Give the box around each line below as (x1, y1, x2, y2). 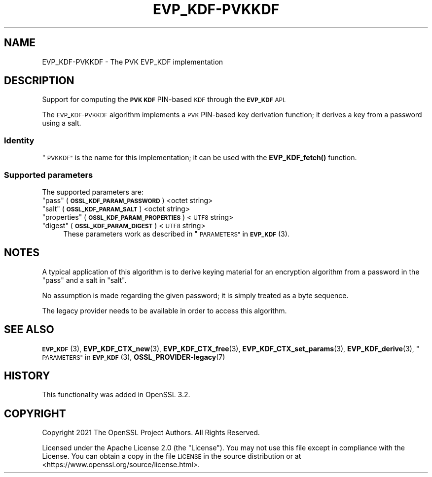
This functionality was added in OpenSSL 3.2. (42, 390, 190, 399)
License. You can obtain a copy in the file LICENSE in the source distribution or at (42, 452, 301, 461)
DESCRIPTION (4, 74, 74, 87)
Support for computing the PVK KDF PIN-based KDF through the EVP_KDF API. (42, 95, 286, 104)
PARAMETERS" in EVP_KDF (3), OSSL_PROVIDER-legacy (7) (42, 352, 225, 361)
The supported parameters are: (42, 187, 144, 196)
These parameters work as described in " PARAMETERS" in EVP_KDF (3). (63, 229, 289, 238)
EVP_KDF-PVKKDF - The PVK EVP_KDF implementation (42, 57, 223, 66)
